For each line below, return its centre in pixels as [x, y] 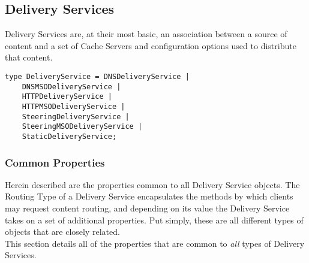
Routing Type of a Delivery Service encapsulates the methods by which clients [149, 196]
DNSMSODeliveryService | [71, 87]
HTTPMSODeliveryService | [73, 106]
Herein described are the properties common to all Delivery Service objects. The [152, 184]
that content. [29, 57]
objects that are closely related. [62, 232]
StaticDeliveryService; [69, 136]
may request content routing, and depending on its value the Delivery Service [147, 208]
